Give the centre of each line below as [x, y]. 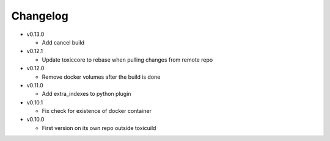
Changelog [40, 16]
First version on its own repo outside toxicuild [99, 128]
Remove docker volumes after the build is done [101, 77]
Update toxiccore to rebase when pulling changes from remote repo [127, 60]
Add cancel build [63, 42]
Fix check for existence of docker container [97, 111]
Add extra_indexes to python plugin [86, 94]
